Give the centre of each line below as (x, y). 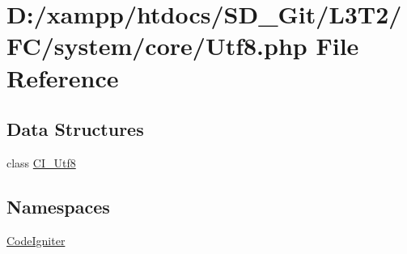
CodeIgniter (36, 240)
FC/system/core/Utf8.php (157, 46)
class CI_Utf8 (41, 162)
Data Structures (75, 129)
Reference (63, 77)
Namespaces (58, 206)
